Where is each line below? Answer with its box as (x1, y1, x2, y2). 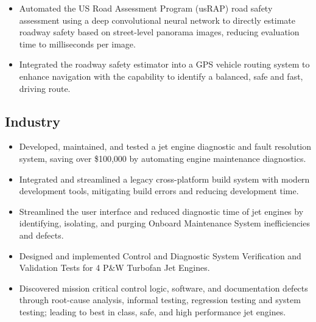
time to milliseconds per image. (19, 37, 136, 50)
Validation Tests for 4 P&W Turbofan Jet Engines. (19, 261, 210, 274)
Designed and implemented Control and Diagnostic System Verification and (19, 249, 301, 262)
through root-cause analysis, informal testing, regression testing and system (19, 293, 301, 306)
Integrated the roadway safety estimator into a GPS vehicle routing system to (19, 58, 310, 71)
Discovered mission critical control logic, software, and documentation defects (19, 281, 308, 294)
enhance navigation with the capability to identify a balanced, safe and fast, (19, 69, 303, 82)
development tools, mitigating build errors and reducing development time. (19, 184, 299, 197)
